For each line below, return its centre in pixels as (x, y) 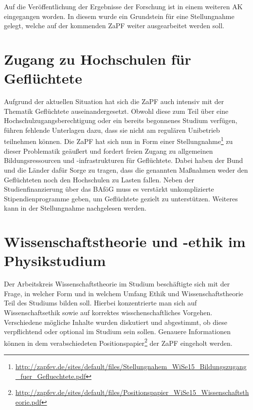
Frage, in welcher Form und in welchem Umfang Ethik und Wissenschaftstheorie (124, 293)
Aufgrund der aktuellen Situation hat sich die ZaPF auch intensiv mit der (114, 101)
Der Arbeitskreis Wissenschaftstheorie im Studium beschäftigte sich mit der (117, 284)
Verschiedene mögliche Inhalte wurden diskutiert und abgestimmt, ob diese (116, 322)
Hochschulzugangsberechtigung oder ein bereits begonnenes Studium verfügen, (121, 120)
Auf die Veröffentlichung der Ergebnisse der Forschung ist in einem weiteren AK (123, 6)
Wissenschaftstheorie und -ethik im (125, 241)
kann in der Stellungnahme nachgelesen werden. (75, 208)
